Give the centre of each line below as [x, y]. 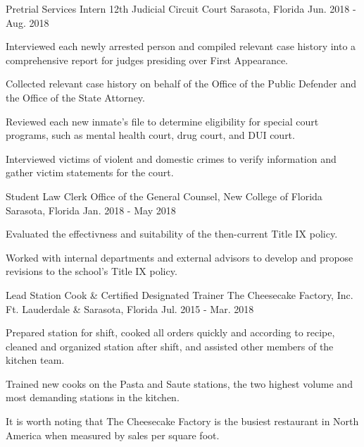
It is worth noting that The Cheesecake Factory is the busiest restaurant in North [182, 421]
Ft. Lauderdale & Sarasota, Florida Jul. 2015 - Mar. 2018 [130, 308]
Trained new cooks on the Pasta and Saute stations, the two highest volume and [179, 383]
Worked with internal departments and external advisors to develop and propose [180, 257]
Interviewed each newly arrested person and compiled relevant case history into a [181, 46]
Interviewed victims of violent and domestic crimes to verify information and [171, 158]
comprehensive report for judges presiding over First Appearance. [147, 60]
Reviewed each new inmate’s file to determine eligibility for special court [162, 121]
